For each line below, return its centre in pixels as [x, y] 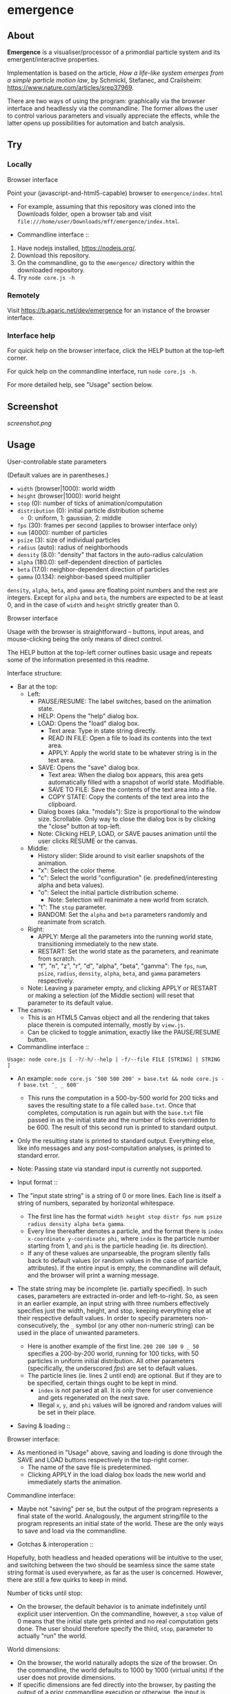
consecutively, [38, 1325]
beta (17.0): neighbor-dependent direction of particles [93, 569]
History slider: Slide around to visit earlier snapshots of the [121, 855]
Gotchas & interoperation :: [55, 1544]
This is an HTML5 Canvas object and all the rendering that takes [119, 1017]
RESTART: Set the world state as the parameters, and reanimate [128, 951]
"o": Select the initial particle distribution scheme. [108, 892]
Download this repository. [54, 255]
